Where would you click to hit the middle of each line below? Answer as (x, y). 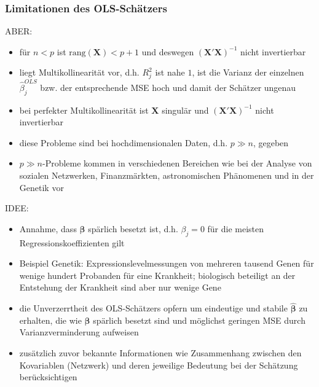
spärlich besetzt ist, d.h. (133, 228)
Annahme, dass (48, 228)
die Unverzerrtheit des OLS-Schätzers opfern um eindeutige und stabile (153, 308)
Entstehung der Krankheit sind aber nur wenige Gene (120, 287)
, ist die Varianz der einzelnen (248, 72)
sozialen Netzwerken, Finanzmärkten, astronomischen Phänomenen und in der (167, 175)
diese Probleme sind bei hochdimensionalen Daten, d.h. (124, 142)
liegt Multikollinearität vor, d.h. (79, 72)
